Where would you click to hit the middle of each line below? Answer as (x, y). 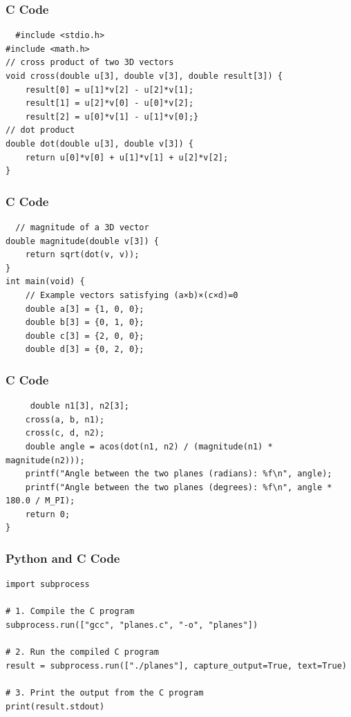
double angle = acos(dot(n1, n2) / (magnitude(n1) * (149, 446)
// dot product (40, 130)
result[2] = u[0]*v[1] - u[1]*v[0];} (112, 117)
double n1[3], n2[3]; (79, 406)
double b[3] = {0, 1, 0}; (85, 323)
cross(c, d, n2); (65, 433)
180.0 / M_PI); (40, 501)
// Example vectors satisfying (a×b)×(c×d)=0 (132, 295)
